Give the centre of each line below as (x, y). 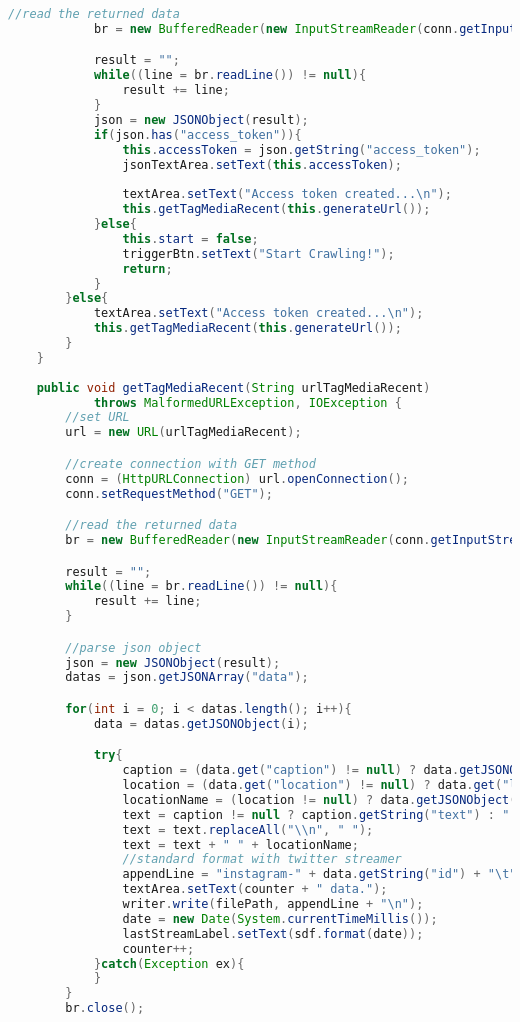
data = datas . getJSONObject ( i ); (201, 723)
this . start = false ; (190, 238)
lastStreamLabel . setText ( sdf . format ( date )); (273, 933)
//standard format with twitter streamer (262, 859)
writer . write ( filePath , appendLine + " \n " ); (273, 904)
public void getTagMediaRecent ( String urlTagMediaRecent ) (233, 387)
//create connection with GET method (190, 463)
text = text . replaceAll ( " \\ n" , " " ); (248, 829)
